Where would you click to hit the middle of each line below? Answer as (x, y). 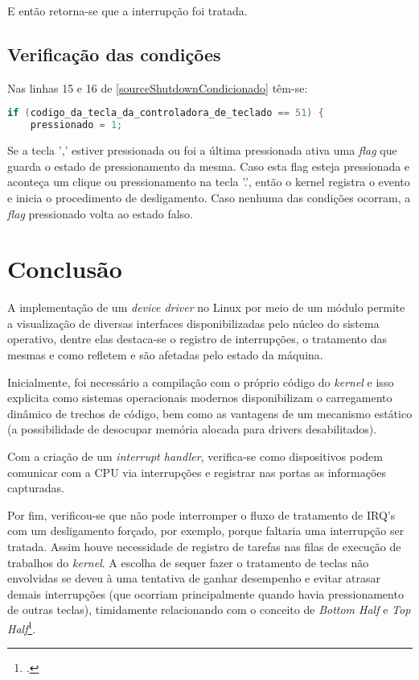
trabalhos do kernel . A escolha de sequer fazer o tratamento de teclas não (188, 562)
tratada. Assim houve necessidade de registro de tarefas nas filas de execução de (204, 546)
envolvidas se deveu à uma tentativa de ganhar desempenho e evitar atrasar (194, 578)
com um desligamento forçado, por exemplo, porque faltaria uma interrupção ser (206, 531)
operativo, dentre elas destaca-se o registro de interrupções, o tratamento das (197, 339)
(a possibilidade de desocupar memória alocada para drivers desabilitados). (192, 429)
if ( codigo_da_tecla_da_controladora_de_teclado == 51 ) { (166, 113)
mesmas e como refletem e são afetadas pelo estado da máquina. (165, 355)
